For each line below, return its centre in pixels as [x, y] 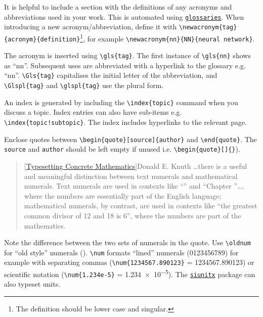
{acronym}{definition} [42, 39]
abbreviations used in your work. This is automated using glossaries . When [124, 16]
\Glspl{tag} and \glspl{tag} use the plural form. [84, 85]
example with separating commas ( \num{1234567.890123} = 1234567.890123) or [129, 262]
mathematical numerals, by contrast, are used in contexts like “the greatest [141, 206]
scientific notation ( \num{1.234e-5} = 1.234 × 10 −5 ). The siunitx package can [130, 273]
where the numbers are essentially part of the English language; [123, 195]
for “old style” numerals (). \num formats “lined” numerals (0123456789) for [121, 252]
